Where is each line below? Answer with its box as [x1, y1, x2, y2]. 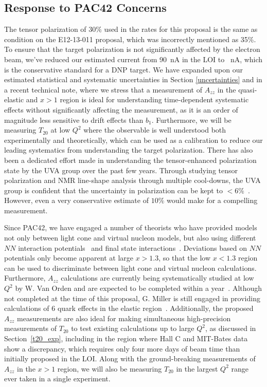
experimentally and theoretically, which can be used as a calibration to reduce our [4, 134, 263, 145]
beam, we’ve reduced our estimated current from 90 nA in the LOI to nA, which [4, 53, 263, 64]
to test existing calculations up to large [71, 323, 194, 334]
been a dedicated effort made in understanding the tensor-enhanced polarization [4, 154, 257, 165]
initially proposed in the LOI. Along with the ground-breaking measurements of [4, 353, 256, 364]
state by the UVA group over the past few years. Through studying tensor [4, 164, 238, 175]
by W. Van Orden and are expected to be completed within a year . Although [15, 283, 262, 293]
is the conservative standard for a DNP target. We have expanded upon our [4, 64, 243, 75]
